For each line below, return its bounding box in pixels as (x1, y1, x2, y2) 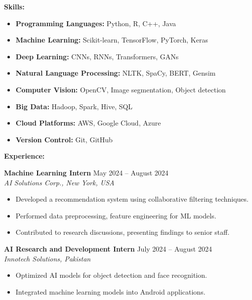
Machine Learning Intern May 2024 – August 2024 (4, 167, 168, 177)
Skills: (4, 1, 25, 11)
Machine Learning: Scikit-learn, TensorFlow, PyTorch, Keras (15, 35, 208, 45)
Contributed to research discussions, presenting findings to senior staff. (15, 227, 230, 237)
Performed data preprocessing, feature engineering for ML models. (15, 210, 216, 220)
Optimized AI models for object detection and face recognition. (15, 270, 207, 280)
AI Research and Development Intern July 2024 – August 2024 (4, 243, 212, 254)
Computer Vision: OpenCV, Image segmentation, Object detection (15, 84, 226, 94)
